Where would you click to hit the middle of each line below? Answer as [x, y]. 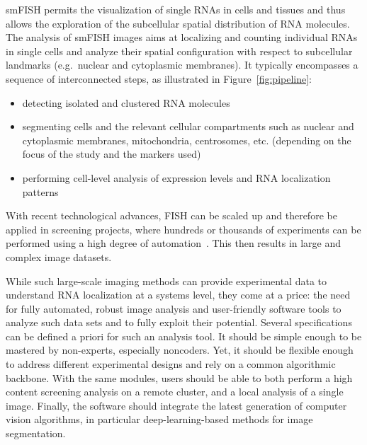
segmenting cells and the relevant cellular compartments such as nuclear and [188, 126]
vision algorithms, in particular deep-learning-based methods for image [159, 419]
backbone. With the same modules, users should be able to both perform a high [179, 377]
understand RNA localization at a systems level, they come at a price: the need [178, 295]
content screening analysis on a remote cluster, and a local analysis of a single [175, 392]
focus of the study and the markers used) [112, 154]
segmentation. [36, 433]
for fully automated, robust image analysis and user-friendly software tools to [174, 308]
